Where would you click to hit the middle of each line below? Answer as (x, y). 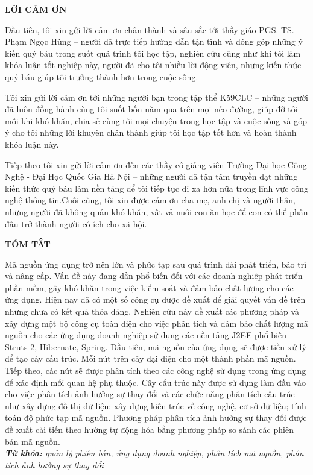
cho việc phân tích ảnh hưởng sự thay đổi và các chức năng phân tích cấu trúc (150, 394)
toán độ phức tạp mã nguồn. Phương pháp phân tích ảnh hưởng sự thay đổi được (156, 417)
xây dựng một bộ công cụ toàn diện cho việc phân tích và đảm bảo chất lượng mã (156, 323)
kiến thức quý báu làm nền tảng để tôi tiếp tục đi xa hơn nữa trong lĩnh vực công (156, 188)
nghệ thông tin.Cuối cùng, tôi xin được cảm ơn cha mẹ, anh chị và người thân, (150, 200)
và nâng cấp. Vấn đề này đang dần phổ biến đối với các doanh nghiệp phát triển (154, 276)
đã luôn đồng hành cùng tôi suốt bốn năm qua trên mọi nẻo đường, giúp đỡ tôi (151, 109)
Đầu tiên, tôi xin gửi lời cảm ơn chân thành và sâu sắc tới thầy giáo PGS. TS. (150, 29)
